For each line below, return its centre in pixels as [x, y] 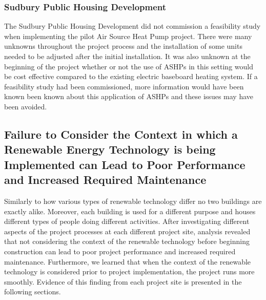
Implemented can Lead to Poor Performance [125, 164]
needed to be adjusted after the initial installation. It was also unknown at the [127, 56]
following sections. [33, 292]
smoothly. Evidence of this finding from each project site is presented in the [123, 281]
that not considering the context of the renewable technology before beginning [127, 241]
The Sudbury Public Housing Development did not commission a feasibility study [132, 26]
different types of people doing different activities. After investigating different [127, 221]
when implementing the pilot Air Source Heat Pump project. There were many [128, 36]
